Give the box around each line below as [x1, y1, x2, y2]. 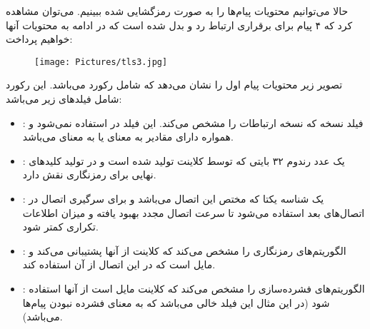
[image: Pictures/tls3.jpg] [34, 56, 168, 67]
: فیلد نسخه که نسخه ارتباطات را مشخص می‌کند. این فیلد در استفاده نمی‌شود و [22, 115, 364, 130]
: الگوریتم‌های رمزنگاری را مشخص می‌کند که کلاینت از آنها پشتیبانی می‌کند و [22, 243, 346, 258]
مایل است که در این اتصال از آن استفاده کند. [22, 257, 216, 272]
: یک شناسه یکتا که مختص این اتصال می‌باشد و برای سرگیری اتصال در [22, 191, 324, 206]
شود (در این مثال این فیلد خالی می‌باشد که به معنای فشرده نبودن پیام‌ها [22, 295, 330, 310]
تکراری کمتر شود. [22, 219, 99, 234]
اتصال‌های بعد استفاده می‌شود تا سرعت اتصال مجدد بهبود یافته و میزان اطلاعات [22, 205, 365, 220]
